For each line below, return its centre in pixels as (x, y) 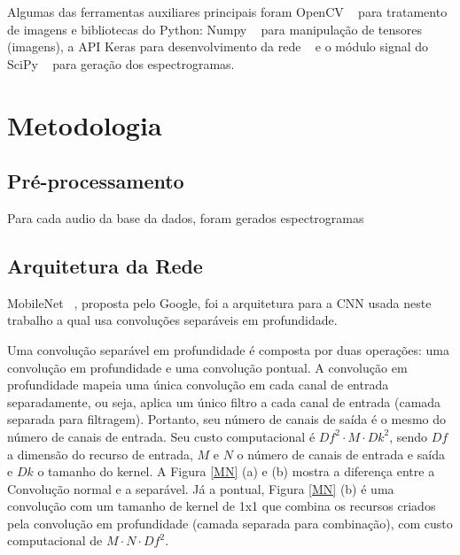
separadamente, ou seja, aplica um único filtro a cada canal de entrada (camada (224, 401)
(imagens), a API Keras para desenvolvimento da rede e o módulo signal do (218, 46)
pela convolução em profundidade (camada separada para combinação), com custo (230, 523)
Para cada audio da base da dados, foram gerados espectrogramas (186, 217)
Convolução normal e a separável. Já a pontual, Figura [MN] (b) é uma (201, 488)
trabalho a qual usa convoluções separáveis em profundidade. (172, 320)
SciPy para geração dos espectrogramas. (121, 63)
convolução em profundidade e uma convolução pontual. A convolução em (207, 367)
